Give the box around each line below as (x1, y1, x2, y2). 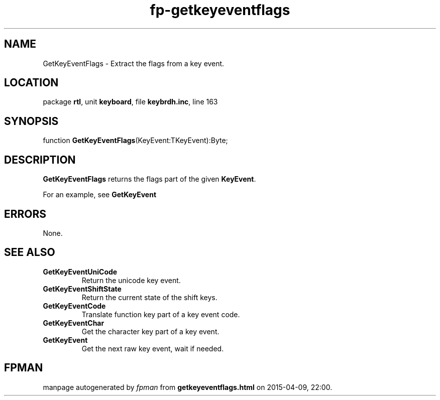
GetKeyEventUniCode (43, 267, 118, 276)
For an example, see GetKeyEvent (43, 190, 157, 199)
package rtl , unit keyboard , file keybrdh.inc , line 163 (43, 97, 218, 106)
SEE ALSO (4, 246, 55, 259)
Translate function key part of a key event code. (81, 310, 240, 319)
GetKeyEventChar (43, 318, 104, 327)
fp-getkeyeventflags (150, 2, 290, 19)
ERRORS (4, 207, 47, 220)
